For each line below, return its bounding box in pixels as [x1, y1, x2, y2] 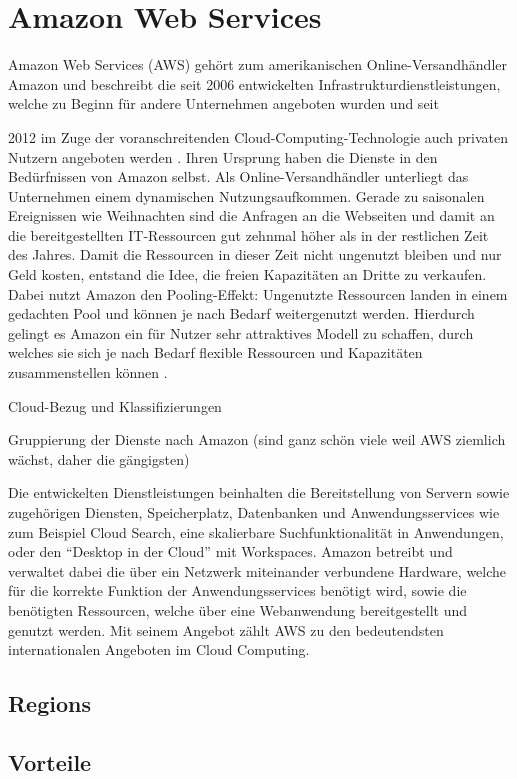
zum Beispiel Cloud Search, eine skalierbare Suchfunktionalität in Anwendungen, [8, 521, 504, 542]
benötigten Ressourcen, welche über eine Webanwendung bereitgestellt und [8, 599, 468, 620]
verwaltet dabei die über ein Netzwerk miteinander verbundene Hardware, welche [8, 560, 507, 581]
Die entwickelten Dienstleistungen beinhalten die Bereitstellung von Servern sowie [8, 482, 510, 503]
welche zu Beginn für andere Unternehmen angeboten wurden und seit [8, 93, 439, 114]
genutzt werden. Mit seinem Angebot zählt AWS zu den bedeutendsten [8, 619, 444, 640]
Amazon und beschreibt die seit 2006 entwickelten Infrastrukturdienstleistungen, [8, 73, 501, 94]
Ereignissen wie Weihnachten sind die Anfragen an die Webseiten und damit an [8, 205, 495, 226]
